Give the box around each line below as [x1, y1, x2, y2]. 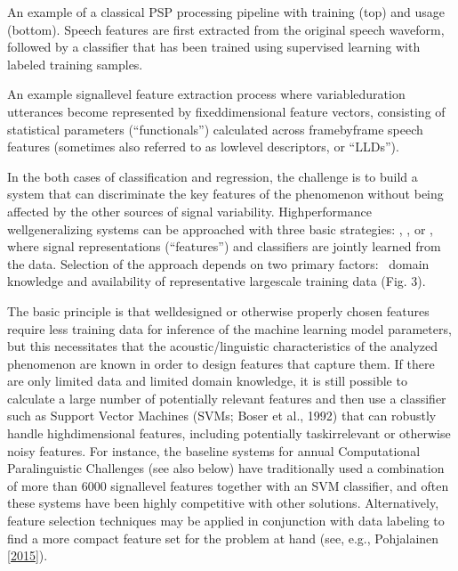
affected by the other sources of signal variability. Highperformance [7, 201, 372, 220]
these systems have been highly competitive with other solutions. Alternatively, [7, 494, 439, 512]
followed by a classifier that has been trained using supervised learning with [7, 37, 421, 56]
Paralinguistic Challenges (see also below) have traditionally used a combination [7, 459, 445, 477]
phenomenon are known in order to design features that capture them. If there [7, 354, 435, 372]
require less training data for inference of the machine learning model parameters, [7, 319, 452, 338]
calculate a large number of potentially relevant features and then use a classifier [7, 388, 446, 407]
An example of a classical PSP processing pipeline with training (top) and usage [7, 3, 446, 20]
